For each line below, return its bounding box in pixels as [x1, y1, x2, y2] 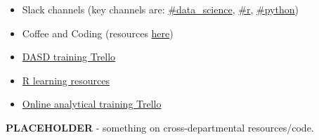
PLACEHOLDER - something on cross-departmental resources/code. [6, 120, 314, 134]
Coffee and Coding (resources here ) [22, 25, 174, 40]
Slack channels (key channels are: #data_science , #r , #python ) [22, 2, 299, 16]
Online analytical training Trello [22, 96, 162, 111]
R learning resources [22, 72, 110, 87]
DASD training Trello [22, 49, 116, 64]
